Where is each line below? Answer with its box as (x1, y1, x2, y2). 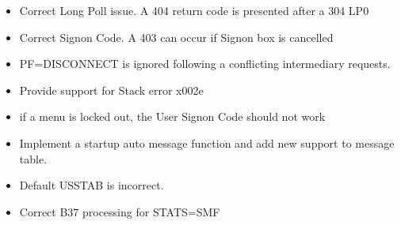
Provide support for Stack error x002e (19, 81, 204, 98)
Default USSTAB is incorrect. (19, 177, 164, 193)
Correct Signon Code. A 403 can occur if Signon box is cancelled (19, 28, 334, 45)
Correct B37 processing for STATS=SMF (19, 203, 220, 219)
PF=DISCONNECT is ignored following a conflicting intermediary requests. (19, 55, 391, 72)
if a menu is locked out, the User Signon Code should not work (19, 108, 326, 125)
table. (19, 150, 48, 167)
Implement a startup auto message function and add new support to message (19, 134, 395, 151)
